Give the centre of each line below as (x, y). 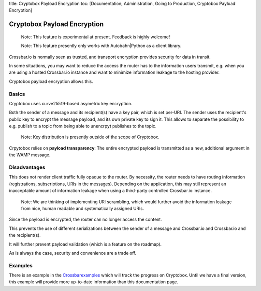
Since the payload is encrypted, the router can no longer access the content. (85, 219)
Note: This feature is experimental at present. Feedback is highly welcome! (95, 37)
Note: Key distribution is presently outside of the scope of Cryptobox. (90, 137)
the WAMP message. (30, 155)
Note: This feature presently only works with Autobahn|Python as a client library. (101, 46)
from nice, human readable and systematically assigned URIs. (83, 208)
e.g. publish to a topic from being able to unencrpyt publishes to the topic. (83, 126)
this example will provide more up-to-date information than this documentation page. (94, 282)
